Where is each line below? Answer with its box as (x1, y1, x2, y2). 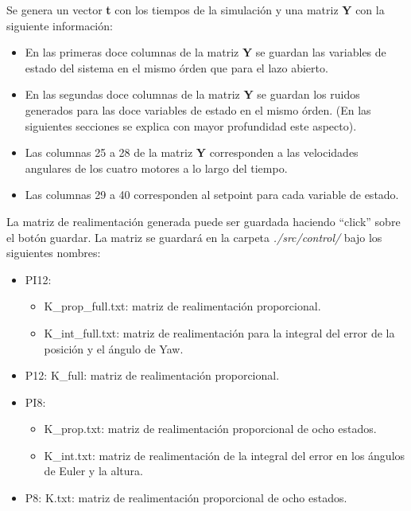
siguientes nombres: (6, 244, 101, 261)
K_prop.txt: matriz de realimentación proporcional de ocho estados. (44, 420, 377, 437)
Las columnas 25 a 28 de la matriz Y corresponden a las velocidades (25, 144, 359, 161)
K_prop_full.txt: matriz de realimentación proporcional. (44, 298, 321, 314)
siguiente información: (6, 17, 113, 33)
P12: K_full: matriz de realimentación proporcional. (25, 367, 280, 384)
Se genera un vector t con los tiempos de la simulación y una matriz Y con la (6, 2, 385, 18)
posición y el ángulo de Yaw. (44, 340, 184, 357)
